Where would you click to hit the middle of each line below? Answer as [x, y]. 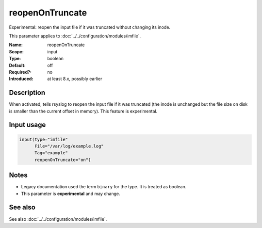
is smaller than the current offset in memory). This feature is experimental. [83, 111]
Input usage [27, 125]
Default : [17, 65]
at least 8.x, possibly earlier [75, 79]
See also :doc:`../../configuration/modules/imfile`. [58, 219]
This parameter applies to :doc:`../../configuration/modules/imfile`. [75, 36]
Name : [16, 45]
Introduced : [21, 79]
